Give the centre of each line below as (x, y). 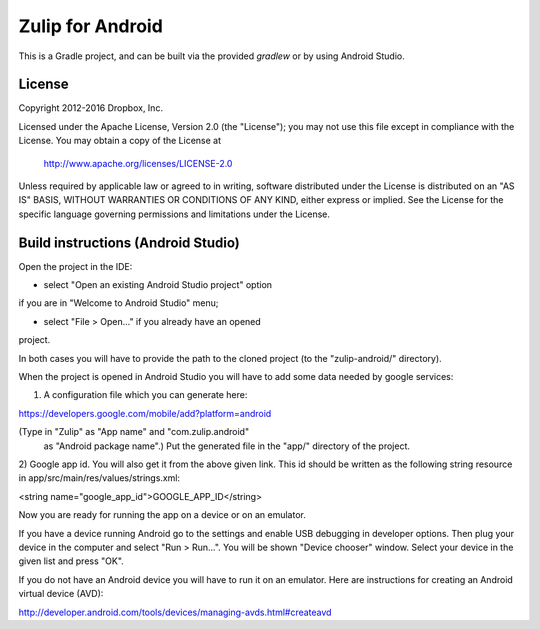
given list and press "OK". (71, 561)
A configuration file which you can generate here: (145, 395)
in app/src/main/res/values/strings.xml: (99, 478)
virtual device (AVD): (61, 594)
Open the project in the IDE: (75, 266)
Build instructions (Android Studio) (129, 242)
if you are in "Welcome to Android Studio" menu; (118, 303)
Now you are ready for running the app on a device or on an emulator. (162, 515)
